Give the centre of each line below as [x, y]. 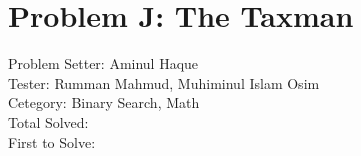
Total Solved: [48, 121]
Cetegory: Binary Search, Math [104, 102]
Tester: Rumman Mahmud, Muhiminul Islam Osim [164, 82]
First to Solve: [52, 141]
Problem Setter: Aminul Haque [103, 63]
